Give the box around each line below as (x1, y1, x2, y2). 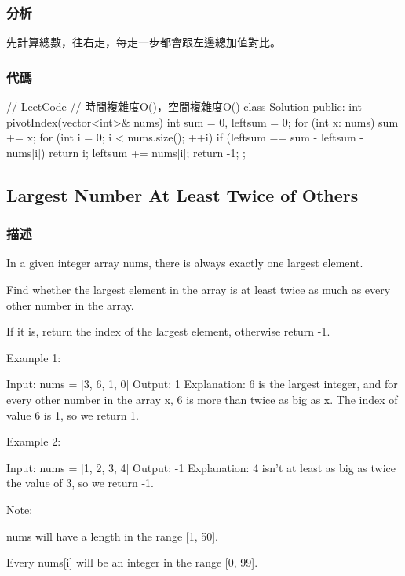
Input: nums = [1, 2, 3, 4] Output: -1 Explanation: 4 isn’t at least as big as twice (6, 459, 396, 475)
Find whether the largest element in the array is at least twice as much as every (6, 281, 391, 297)
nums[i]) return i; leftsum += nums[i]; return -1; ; (6, 144, 246, 160)
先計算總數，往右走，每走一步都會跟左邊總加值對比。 (6, 34, 281, 50)
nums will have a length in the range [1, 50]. (6, 527, 219, 544)
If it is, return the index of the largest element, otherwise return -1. (6, 323, 330, 339)
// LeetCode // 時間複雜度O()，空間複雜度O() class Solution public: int (6, 98, 363, 115)
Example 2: (6, 433, 61, 449)
